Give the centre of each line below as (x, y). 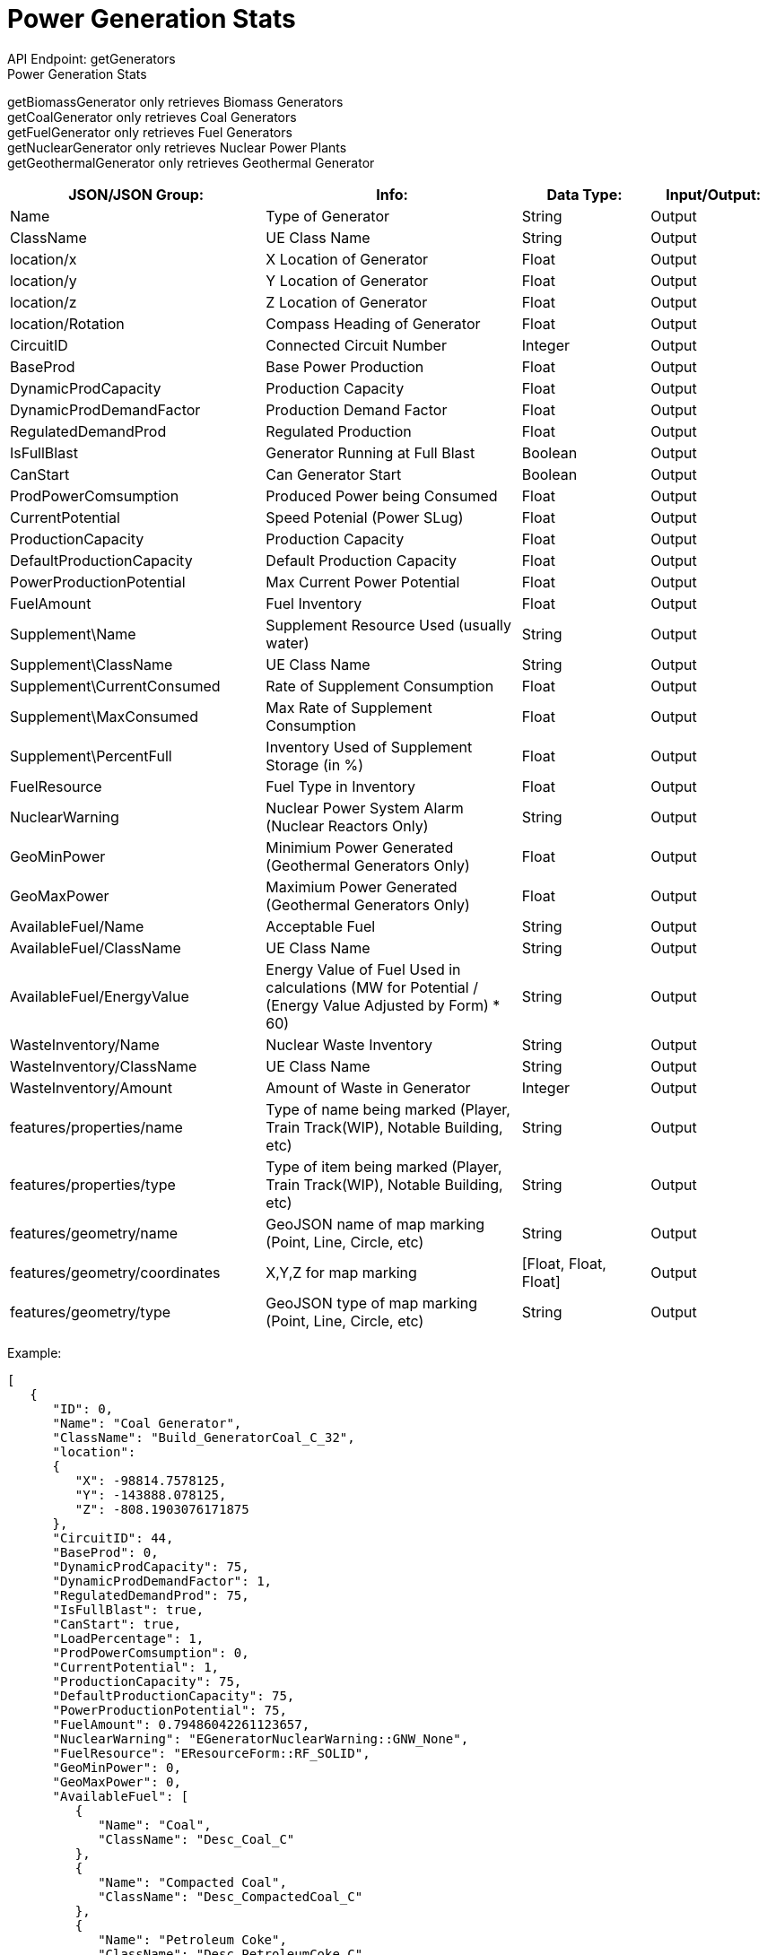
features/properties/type (93, 1184)
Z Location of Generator (347, 302)
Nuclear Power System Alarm (365, 808)
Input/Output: (714, 194)
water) (288, 643)
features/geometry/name (94, 1233)
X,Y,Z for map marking (341, 1272)
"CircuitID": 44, (113, 1538)
